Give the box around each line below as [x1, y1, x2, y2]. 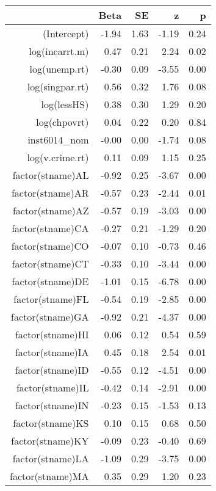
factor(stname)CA [12, 221, 89, 235]
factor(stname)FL [13, 292, 89, 306]
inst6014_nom [27, 133, 89, 147]
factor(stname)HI [15, 327, 89, 341]
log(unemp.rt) [29, 62, 89, 76]
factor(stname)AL [12, 168, 89, 182]
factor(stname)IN [15, 398, 89, 412]
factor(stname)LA [12, 451, 89, 465]
